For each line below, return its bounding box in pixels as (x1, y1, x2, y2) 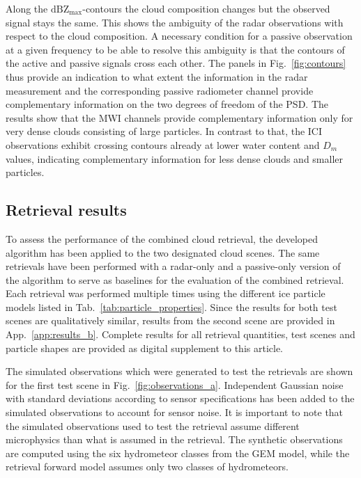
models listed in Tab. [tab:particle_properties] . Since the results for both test (6, 299, 337, 314)
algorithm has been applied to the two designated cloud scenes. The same (6, 245, 320, 260)
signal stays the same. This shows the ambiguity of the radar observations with (6, 15, 344, 29)
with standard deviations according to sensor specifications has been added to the (6, 391, 355, 406)
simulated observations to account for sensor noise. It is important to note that (6, 405, 344, 420)
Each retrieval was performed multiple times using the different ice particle (6, 286, 325, 301)
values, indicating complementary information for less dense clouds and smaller (6, 151, 344, 166)
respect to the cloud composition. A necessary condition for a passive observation (6, 29, 353, 43)
